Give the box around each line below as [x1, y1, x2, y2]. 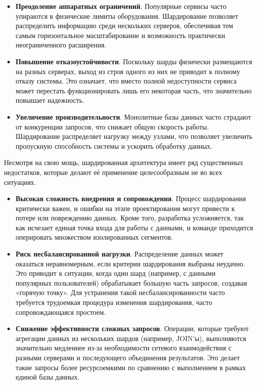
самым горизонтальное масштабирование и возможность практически [15, 30, 225, 40]
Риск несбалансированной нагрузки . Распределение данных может [15, 249, 223, 259]
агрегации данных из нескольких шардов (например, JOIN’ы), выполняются [15, 333, 246, 343]
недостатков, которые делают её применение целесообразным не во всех [4, 167, 222, 177]
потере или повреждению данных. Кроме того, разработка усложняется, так [15, 213, 244, 223]
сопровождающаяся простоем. [15, 306, 106, 317]
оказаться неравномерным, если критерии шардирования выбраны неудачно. [15, 258, 245, 268]
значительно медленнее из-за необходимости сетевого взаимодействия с [15, 342, 232, 353]
